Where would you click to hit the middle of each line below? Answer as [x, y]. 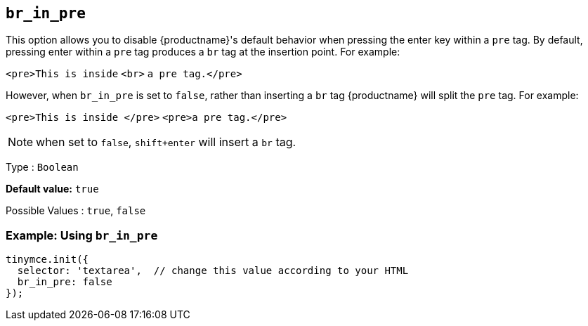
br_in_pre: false [65, 282]
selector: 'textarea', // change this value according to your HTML [213, 271]
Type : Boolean [42, 167]
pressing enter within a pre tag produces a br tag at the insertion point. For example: [203, 52]
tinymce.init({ [47, 260]
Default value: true [52, 189]
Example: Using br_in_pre [82, 235]
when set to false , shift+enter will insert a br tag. [166, 142]
